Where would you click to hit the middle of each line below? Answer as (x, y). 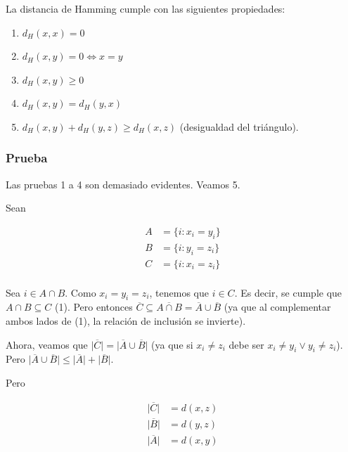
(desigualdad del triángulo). (239, 126)
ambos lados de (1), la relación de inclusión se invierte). (126, 321)
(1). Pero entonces (94, 307)
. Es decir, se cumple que (288, 292)
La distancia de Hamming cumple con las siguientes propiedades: (146, 8)
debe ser (246, 344)
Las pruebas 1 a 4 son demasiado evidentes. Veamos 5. (123, 184)
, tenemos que (179, 292)
